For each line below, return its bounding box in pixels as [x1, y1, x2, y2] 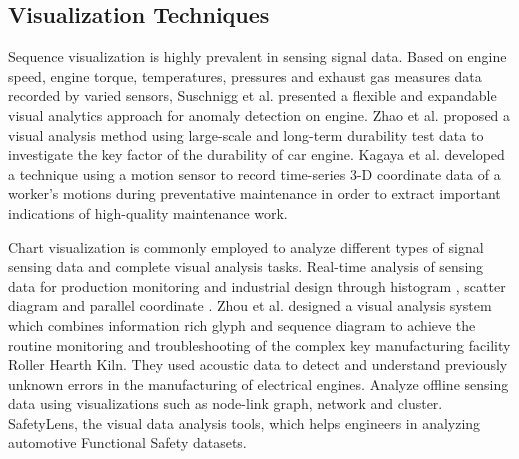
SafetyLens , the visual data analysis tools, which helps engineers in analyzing [8, 412, 481, 433]
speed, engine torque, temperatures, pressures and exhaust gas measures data [8, 65, 482, 86]
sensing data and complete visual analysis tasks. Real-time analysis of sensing [8, 256, 484, 277]
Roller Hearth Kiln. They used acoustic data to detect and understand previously [8, 354, 508, 375]
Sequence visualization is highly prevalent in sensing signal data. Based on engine [8, 46, 507, 67]
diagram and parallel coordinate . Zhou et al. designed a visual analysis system [8, 295, 492, 316]
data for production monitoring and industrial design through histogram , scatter [8, 275, 506, 296]
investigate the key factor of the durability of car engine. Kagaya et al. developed [8, 144, 505, 165]
